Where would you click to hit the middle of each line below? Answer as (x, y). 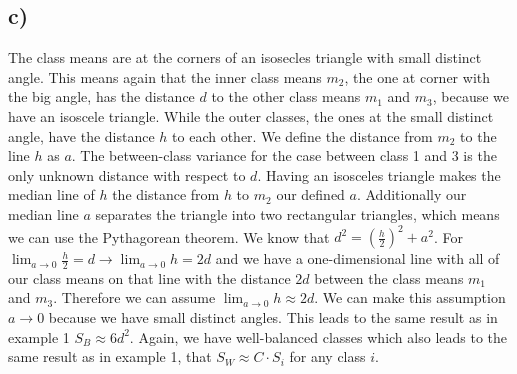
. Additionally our (411, 194)
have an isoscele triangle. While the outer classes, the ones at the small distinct (251, 115)
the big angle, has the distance (101, 96)
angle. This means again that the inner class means (165, 76)
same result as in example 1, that (110, 356)
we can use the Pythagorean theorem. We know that (169, 236)
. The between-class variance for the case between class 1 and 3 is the (284, 155)
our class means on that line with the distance (149, 277)
